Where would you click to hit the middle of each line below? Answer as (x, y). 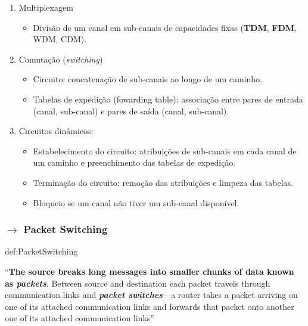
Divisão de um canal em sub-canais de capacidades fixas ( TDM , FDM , (165, 27)
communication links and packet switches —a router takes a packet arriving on (151, 295)
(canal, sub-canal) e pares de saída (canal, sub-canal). (131, 111)
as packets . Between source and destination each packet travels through (138, 283)
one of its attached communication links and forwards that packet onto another (150, 306)
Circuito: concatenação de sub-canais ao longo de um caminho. (147, 79)
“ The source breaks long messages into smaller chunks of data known (150, 271)
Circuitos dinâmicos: (56, 131)
